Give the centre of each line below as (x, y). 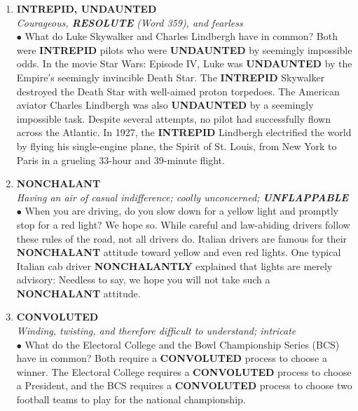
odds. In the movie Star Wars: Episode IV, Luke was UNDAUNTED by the (184, 63)
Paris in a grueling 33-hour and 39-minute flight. (121, 160)
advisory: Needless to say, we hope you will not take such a (143, 279)
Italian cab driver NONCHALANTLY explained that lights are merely (174, 265)
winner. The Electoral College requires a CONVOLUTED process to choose (184, 371)
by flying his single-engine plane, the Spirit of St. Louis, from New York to (177, 146)
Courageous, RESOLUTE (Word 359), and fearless (130, 22)
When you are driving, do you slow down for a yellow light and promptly (181, 211)
